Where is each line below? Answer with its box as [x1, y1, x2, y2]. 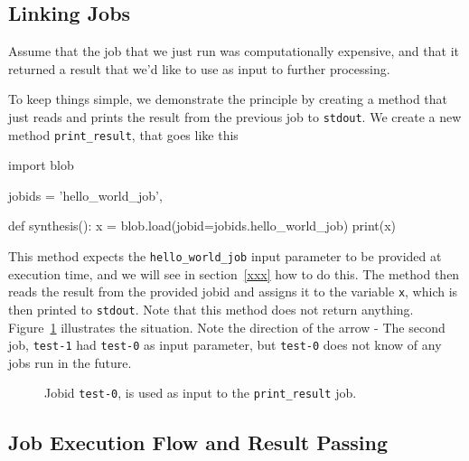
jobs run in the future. [8, 353, 132, 372]
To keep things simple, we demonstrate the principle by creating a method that [8, 89, 448, 108]
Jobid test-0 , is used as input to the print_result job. [44, 383, 357, 402]
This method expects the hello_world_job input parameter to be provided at [8, 247, 442, 266]
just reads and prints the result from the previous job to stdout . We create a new [8, 107, 462, 126]
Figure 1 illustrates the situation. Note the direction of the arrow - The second [8, 317, 446, 336]
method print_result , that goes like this [8, 125, 239, 144]
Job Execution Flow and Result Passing [8, 428, 388, 456]
